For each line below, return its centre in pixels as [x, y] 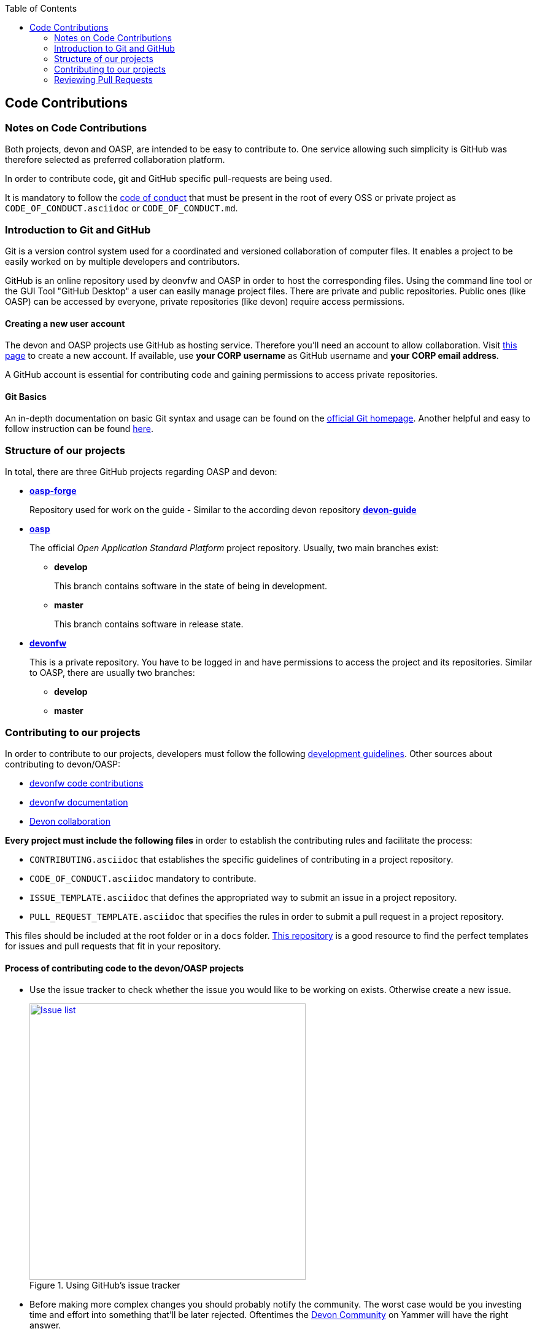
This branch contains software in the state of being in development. [191, 586]
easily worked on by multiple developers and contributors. [122, 261]
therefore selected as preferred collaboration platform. [115, 160]
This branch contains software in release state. [149, 624]
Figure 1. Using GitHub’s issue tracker [105, 1285]
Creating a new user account [65, 323]
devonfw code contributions [87, 783]
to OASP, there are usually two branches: [112, 673]
